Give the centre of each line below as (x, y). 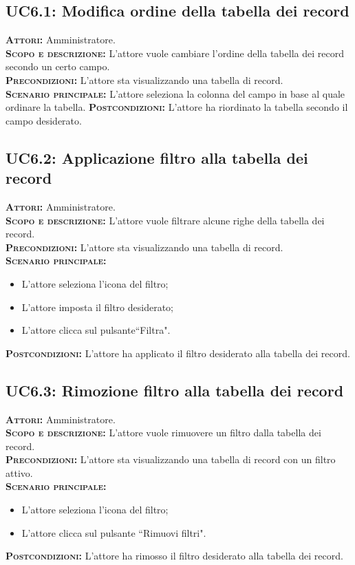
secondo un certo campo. (58, 66)
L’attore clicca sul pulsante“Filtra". (96, 330)
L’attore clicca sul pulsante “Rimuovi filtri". (114, 532)
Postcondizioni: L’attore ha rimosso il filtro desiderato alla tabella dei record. (174, 556)
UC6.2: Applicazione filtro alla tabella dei (157, 157)
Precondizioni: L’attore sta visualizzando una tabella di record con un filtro (171, 459)
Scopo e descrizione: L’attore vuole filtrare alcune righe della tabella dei (165, 220)
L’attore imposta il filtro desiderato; (98, 307)
